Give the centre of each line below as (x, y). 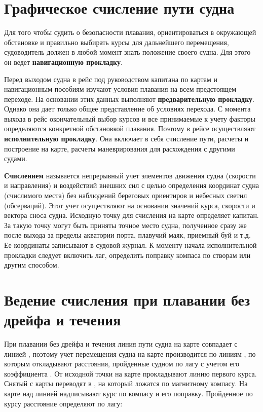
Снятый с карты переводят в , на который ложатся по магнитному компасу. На (126, 383)
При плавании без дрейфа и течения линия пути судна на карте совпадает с (121, 344)
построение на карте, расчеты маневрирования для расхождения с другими (120, 148)
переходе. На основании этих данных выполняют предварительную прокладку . (129, 99)
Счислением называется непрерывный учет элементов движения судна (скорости (130, 175)
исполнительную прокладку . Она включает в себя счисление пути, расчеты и (126, 139)
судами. (16, 158)
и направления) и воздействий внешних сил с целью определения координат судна (131, 185)
